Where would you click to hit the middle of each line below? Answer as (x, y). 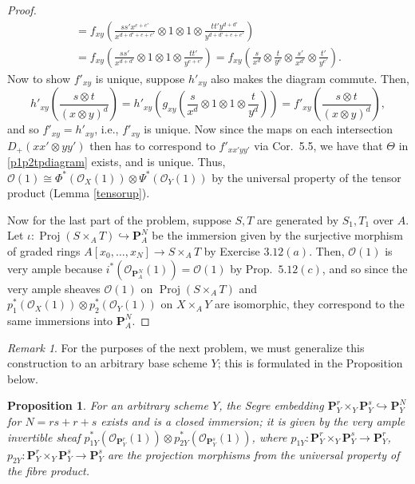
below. (23, 378)
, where (269, 436)
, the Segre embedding (271, 405)
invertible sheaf (44, 436)
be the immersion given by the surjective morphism (277, 235)
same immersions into (60, 320)
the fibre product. (49, 471)
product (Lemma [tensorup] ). (79, 193)
